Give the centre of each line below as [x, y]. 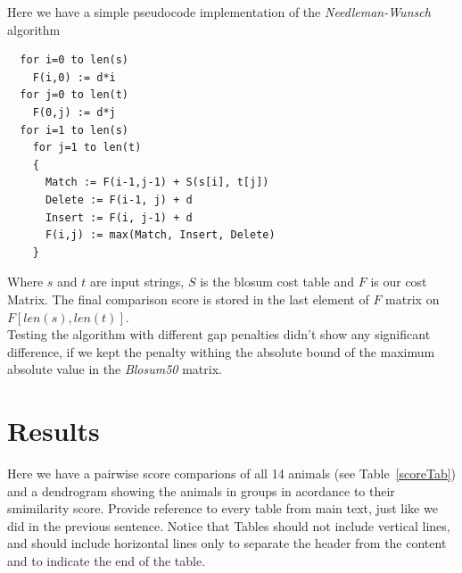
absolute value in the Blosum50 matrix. [115, 369]
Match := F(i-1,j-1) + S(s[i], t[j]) [157, 183]
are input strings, [137, 282]
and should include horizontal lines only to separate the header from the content [227, 543]
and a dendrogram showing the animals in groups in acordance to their [201, 490]
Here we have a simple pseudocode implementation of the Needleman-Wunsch [219, 12]
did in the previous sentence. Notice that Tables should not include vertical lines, [229, 525]
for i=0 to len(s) [74, 60]
